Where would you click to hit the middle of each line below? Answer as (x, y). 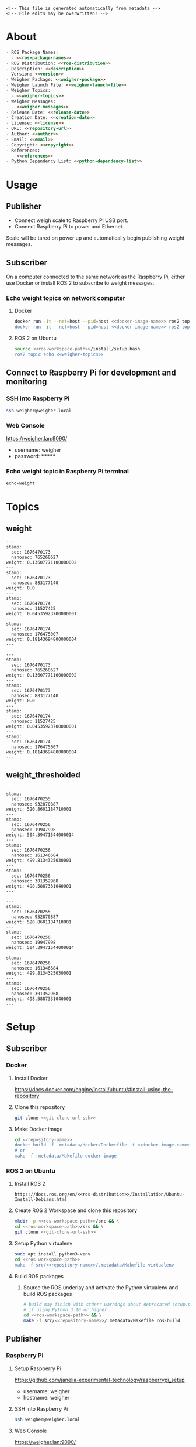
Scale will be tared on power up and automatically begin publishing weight (95, 238)
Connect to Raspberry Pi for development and (91, 373)
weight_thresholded (43, 775)
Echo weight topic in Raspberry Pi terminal (68, 471)
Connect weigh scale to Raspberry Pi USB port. (71, 220)
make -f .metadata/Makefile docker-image (65, 1156)
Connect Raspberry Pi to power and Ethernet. (69, 227)
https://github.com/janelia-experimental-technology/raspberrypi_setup (99, 1380)
